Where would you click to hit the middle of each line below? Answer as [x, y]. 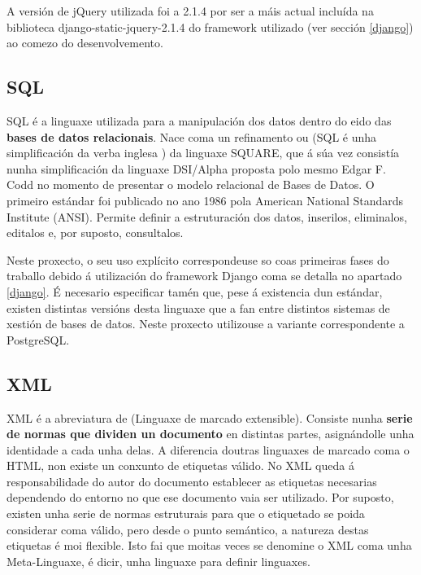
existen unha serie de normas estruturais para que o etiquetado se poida [186, 514]
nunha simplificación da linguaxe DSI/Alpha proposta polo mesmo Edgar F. [196, 168]
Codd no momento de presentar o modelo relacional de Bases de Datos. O [191, 184]
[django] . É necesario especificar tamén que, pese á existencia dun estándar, [195, 291]
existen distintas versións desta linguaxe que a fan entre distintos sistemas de [198, 307]
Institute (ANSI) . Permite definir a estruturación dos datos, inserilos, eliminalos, [207, 216]
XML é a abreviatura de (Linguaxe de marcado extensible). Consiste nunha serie [210, 417]
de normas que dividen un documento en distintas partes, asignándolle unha [210, 434]
